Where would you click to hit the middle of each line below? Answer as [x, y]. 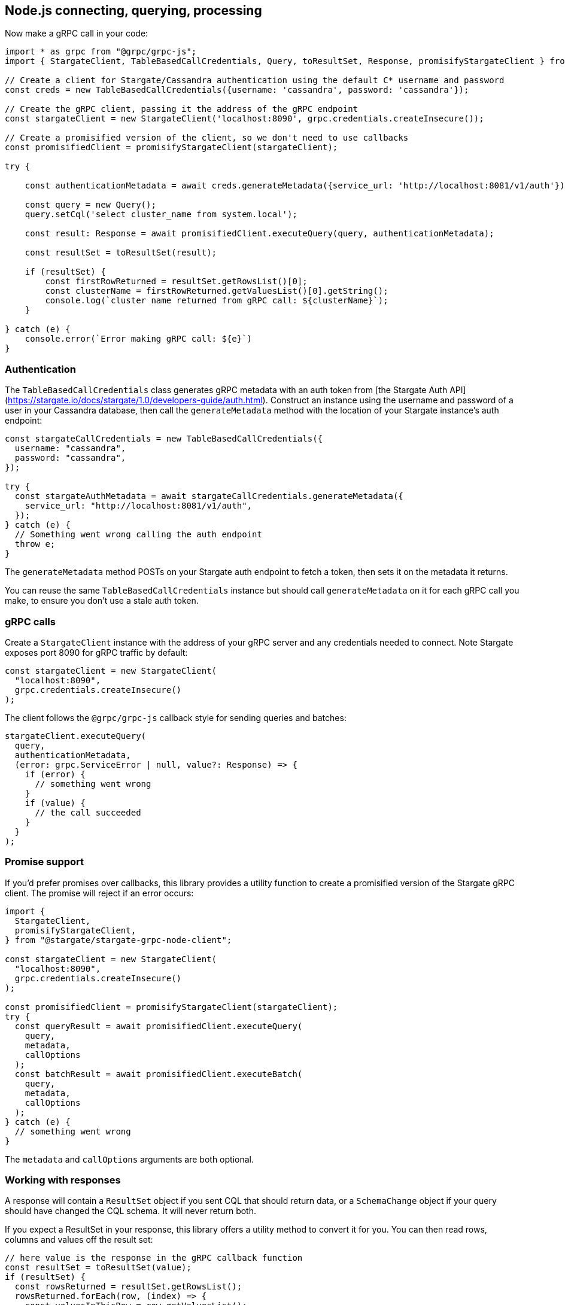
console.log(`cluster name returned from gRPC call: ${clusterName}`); [217, 301]
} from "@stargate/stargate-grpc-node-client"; [119, 940]
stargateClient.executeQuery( [76, 736]
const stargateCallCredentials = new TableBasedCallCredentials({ [164, 439]
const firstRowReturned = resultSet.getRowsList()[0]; [176, 282]
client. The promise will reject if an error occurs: [99, 893]
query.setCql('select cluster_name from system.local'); [161, 215]
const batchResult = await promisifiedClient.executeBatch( [159, 1074]
